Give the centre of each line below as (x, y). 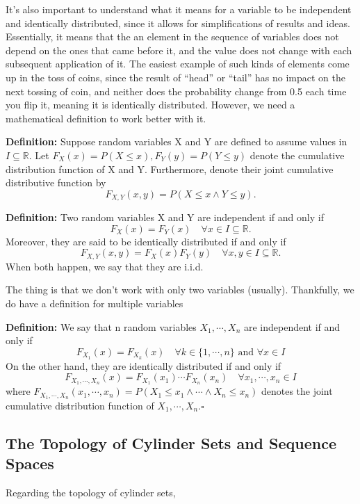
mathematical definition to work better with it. (106, 118)
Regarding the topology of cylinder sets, (91, 493)
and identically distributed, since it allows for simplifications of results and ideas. (178, 23)
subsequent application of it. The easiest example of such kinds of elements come (178, 64)
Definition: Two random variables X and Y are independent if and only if (165, 217)
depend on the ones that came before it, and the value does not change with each (179, 50)
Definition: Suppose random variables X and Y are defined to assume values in (177, 141)
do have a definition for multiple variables (95, 303)
